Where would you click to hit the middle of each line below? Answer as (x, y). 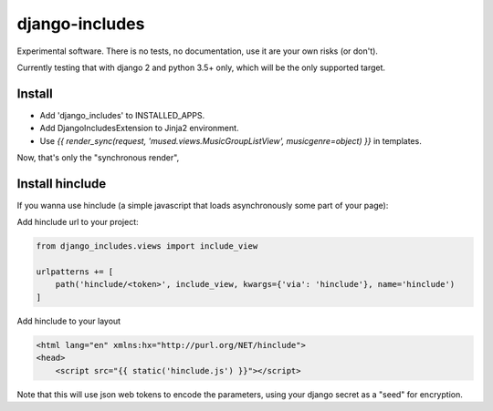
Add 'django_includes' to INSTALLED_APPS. (122, 115)
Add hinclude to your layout (69, 321)
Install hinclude (62, 184)
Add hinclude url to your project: (78, 222)
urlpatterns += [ (75, 272)
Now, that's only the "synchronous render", (98, 158)
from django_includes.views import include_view (147, 247)
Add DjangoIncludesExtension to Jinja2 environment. (139, 128)
